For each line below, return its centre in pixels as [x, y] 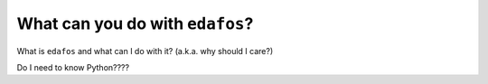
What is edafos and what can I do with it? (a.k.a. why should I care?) [145, 51]
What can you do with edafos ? [135, 23]
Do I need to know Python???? [73, 67]
